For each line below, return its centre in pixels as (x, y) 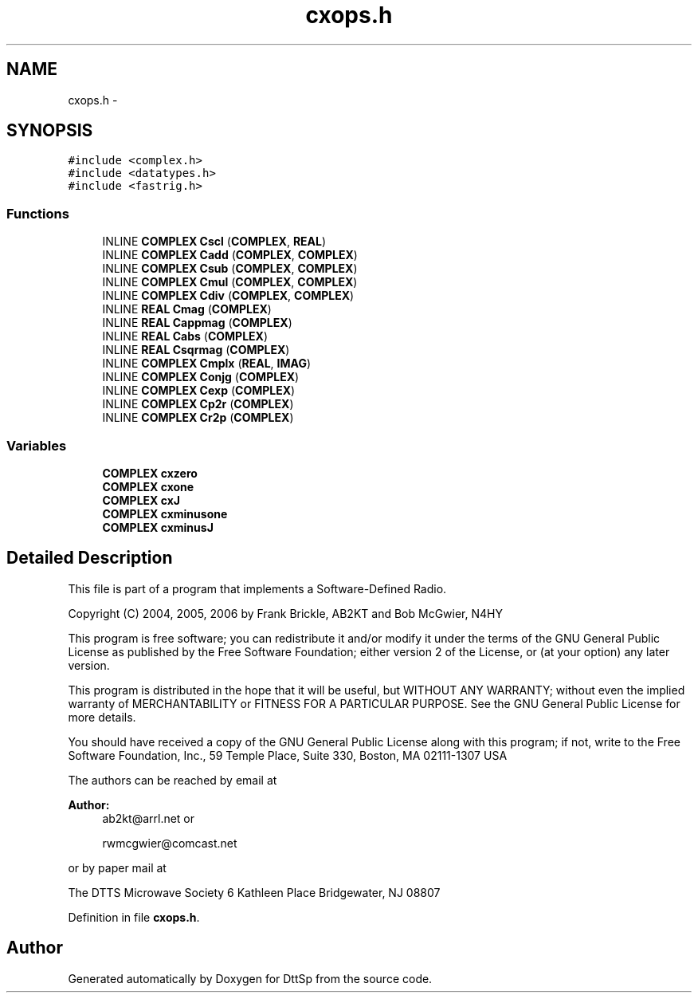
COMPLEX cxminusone (165, 513)
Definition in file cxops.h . (134, 917)
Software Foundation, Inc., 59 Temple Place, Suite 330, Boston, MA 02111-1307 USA (288, 755)
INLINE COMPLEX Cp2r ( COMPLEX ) (198, 404)
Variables (37, 445)
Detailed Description (90, 558)
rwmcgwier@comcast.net (170, 843)
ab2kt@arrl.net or (149, 818)
